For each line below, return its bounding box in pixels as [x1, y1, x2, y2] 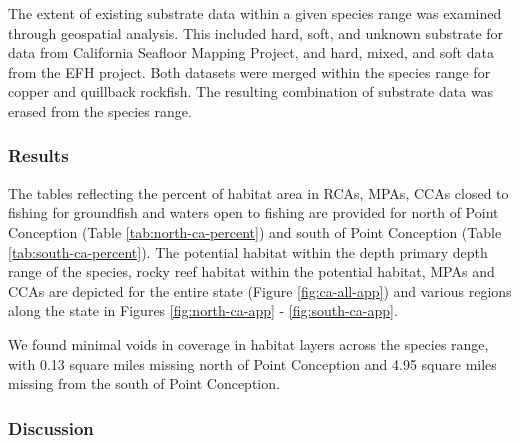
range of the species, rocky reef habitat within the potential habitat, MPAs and [8, 261, 495, 282]
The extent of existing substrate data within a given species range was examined [8, 3, 502, 23]
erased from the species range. [8, 100, 192, 121]
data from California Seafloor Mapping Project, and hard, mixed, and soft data [8, 42, 494, 63]
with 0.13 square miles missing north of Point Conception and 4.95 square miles [8, 353, 497, 374]
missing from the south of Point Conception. [8, 373, 280, 394]
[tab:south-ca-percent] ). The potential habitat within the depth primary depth [8, 241, 488, 262]
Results [8, 143, 69, 168]
